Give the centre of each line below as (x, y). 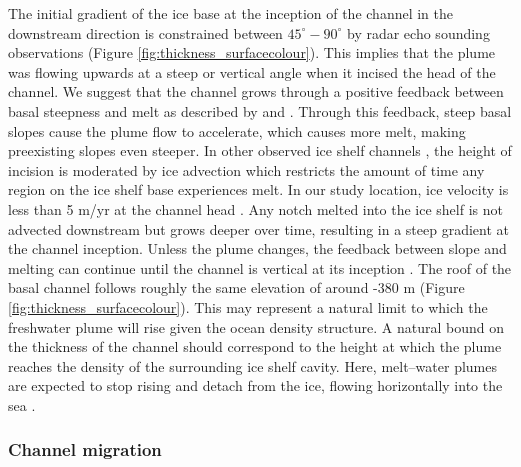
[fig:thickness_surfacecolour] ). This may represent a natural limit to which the (248, 306)
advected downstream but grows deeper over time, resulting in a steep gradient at (259, 228)
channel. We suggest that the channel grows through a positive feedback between (256, 91)
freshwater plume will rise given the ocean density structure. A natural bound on (256, 326)
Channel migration (85, 449)
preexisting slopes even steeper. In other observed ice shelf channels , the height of (260, 150)
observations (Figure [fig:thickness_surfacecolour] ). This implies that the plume (252, 52)
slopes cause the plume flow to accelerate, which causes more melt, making (237, 130)
